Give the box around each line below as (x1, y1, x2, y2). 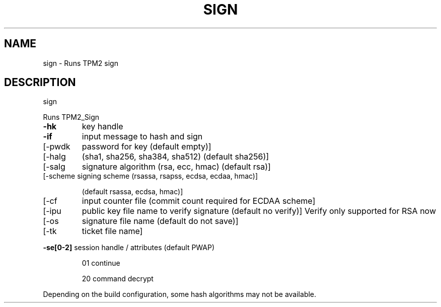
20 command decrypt (82, 274, 154, 283)
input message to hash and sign (82, 131, 203, 142)
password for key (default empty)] (82, 141, 211, 152)
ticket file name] (82, 226, 143, 237)
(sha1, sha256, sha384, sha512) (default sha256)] (82, 151, 269, 162)
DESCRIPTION (4, 76, 76, 89)
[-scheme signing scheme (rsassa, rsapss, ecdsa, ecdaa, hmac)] (43, 172, 258, 181)
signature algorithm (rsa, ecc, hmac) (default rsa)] (82, 162, 271, 172)
